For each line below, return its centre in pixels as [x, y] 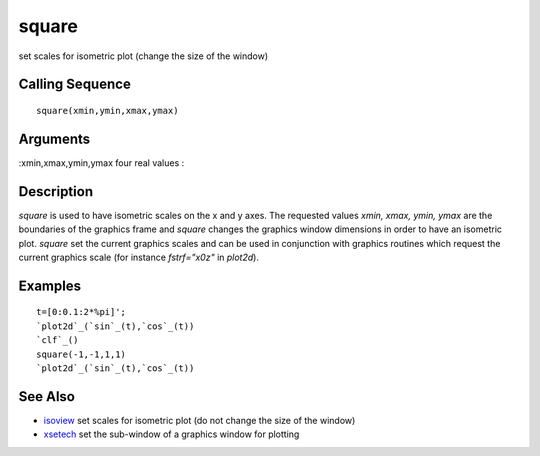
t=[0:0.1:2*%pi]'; [81, 312]
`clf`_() [57, 340]
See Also [46, 396]
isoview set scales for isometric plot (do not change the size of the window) [199, 420]
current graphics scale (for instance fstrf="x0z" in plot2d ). [139, 257]
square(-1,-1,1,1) [81, 354]
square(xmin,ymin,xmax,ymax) [107, 110]
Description [56, 191]
